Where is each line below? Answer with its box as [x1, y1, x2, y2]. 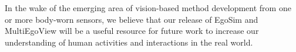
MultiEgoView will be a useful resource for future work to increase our [5, 25, 259, 37]
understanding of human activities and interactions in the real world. [5, 36, 253, 48]
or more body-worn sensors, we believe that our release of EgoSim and [5, 13, 258, 25]
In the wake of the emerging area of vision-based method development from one [5, 2, 291, 13]
